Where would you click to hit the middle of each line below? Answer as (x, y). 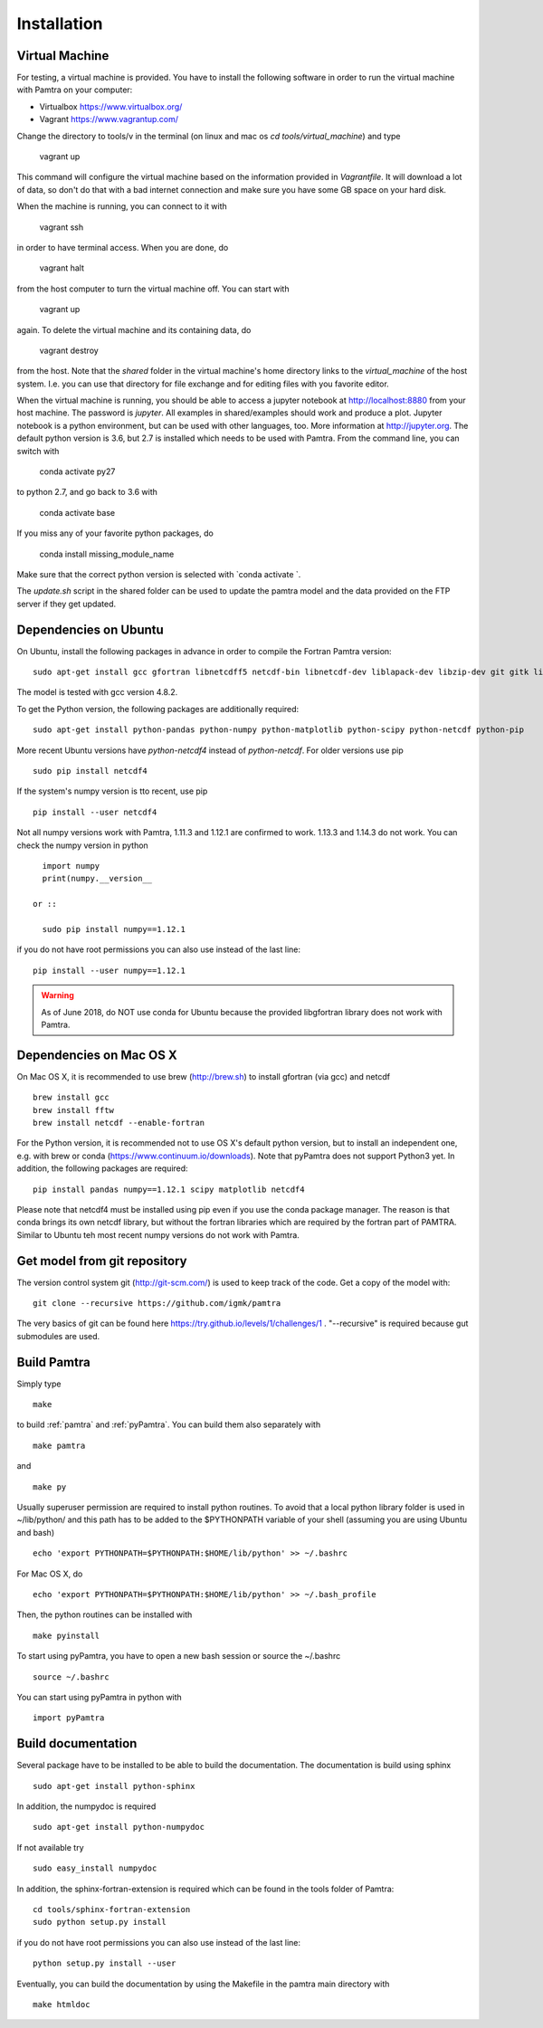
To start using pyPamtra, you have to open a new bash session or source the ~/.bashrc (179, 1656)
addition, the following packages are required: (103, 1168)
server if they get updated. (67, 604)
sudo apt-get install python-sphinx (114, 1786)
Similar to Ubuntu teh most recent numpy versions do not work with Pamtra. (158, 1234)
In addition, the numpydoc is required (86, 1806)
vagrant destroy (69, 350)
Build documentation (77, 1743)
